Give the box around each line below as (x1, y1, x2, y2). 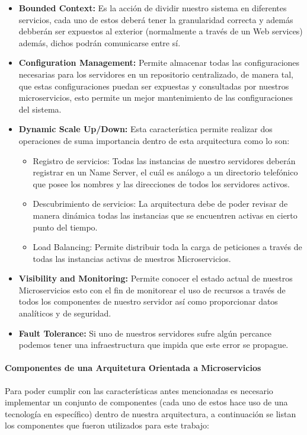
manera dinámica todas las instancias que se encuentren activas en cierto (33, 209, 298, 221)
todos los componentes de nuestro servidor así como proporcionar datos (18, 295, 278, 308)
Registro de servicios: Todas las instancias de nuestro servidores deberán (33, 154, 296, 167)
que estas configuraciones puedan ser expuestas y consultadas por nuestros (18, 79, 289, 92)
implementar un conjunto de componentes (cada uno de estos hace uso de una (5, 396, 288, 408)
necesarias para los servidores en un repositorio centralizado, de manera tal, (18, 68, 293, 80)
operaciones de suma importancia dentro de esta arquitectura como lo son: (18, 134, 290, 146)
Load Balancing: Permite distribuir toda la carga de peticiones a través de (33, 241, 302, 253)
